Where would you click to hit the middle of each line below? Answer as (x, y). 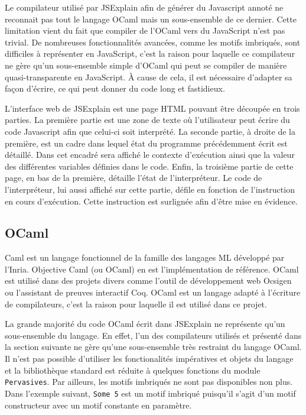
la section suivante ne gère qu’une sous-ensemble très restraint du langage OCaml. (153, 347)
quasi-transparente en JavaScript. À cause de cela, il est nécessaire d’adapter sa (149, 77)
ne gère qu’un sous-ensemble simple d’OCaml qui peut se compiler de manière (146, 65)
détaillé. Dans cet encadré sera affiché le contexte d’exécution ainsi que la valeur (150, 155)
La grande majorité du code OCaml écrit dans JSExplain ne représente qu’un (145, 324)
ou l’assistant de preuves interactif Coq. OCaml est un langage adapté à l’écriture (153, 292)
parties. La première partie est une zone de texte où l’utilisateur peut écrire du (147, 120)
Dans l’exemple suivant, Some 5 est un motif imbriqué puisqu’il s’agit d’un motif (150, 393)
